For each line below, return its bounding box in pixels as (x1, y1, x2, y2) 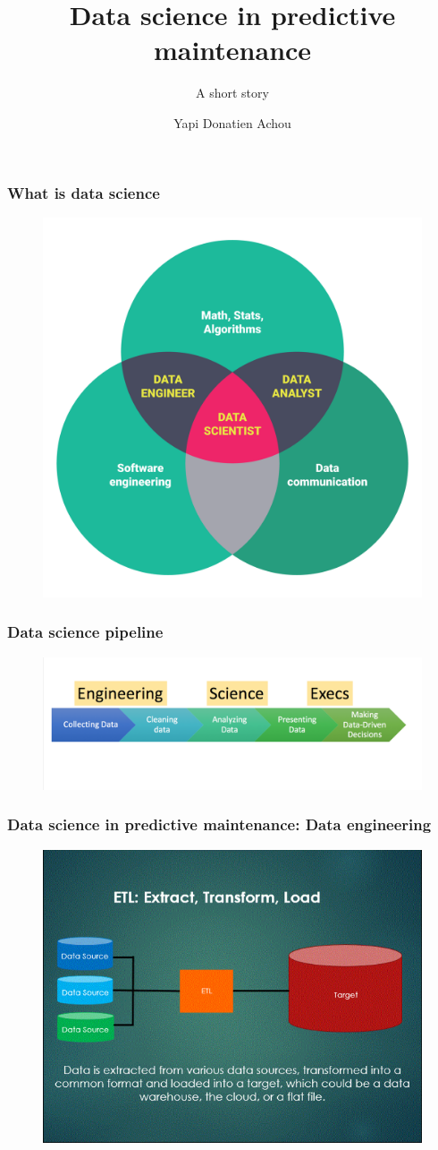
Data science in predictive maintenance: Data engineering (7, 813, 432, 836)
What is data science (7, 181, 160, 203)
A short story (196, 83, 269, 102)
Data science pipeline (7, 621, 164, 643)
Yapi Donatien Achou (173, 113, 291, 132)
